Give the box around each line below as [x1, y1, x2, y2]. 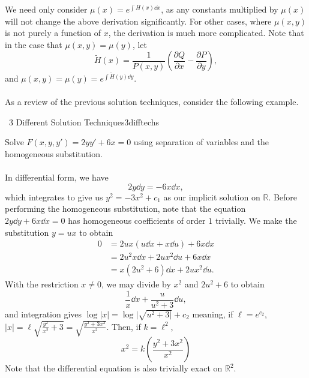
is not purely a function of [5, 26, 101, 39]
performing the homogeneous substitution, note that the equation [5, 202, 246, 215]
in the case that [5, 38, 62, 50]
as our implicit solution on [163, 190, 260, 203]
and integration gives [5, 307, 82, 320]
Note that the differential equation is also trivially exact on [5, 362, 223, 374]
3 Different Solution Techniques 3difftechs [8, 115, 160, 128]
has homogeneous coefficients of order [68, 214, 206, 226]
